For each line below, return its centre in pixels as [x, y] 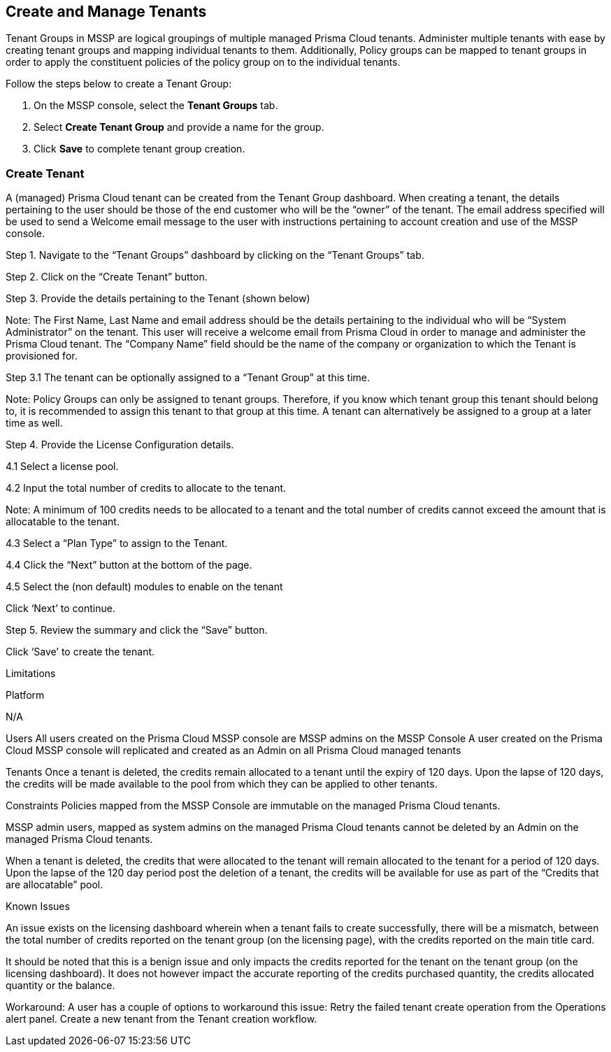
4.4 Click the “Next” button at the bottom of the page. [129, 565]
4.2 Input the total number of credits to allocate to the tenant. [146, 488]
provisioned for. [42, 356]
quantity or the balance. [60, 986]
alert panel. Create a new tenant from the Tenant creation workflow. [161, 1019]
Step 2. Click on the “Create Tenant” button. [107, 277]
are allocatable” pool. [55, 885]
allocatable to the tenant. [63, 522]
